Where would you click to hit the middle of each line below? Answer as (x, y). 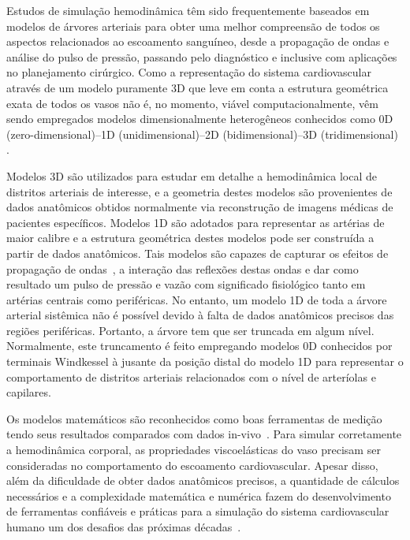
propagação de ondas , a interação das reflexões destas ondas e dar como (183, 268)
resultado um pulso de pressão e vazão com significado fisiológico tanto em (186, 284)
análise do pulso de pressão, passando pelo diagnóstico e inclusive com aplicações (202, 56)
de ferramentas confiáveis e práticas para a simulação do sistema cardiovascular (198, 511)
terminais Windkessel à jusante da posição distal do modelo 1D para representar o (205, 361)
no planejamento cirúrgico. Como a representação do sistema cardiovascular (189, 72)
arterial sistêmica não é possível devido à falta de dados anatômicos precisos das (200, 315)
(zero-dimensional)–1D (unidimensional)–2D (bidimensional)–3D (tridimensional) (202, 134)
